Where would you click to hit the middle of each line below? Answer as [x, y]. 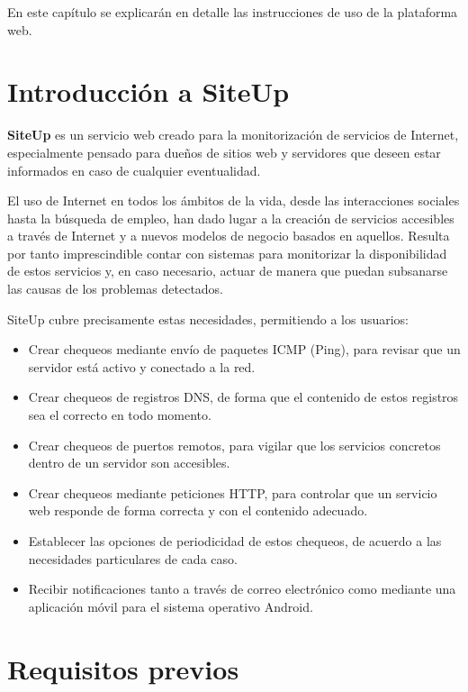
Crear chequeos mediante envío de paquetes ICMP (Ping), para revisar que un [244, 349]
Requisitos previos [123, 668]
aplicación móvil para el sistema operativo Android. [171, 606]
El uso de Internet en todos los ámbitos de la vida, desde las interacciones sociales [234, 200]
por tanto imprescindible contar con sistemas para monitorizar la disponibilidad [227, 253]
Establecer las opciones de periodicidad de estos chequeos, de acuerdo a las [235, 541]
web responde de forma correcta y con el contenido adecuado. [198, 510]
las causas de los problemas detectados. [116, 289]
